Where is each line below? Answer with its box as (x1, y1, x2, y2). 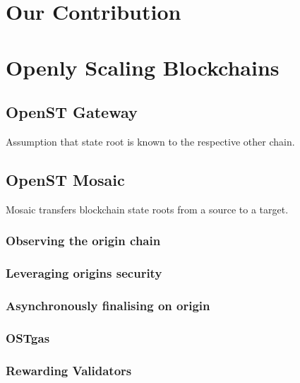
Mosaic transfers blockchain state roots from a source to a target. (6, 201, 289, 216)
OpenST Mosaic (6, 168, 125, 190)
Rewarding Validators (6, 361, 132, 379)
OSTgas (6, 329, 50, 346)
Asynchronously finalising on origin (6, 296, 210, 314)
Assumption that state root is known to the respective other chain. (6, 134, 295, 148)
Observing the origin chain (6, 232, 161, 249)
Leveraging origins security (6, 264, 162, 282)
